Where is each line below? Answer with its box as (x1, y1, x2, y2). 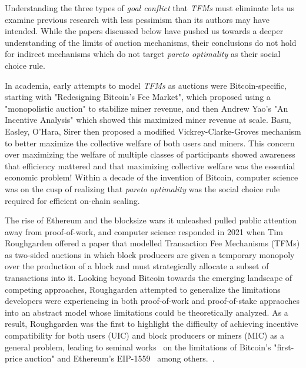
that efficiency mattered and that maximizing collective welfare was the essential (5, 159, 295, 172)
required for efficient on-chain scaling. (5, 194, 140, 206)
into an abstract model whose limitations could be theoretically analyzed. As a (5, 306, 288, 318)
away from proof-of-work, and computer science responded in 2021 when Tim (5, 225, 283, 237)
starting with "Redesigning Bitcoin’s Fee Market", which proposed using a (5, 91, 271, 103)
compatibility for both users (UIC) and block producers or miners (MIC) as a (5, 329, 285, 342)
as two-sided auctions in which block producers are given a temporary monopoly (5, 248, 295, 260)
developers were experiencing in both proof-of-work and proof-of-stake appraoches (5, 295, 300, 307)
